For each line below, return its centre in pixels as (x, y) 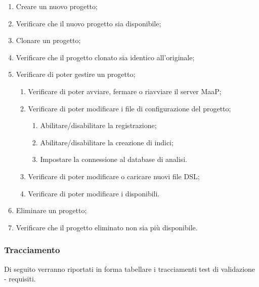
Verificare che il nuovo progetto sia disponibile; (89, 23)
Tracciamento (32, 250)
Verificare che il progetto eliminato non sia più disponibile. (107, 227)
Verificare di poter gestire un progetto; (76, 74)
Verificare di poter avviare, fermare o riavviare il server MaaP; (125, 91)
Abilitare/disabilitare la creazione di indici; (107, 142)
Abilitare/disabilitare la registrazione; (98, 125)
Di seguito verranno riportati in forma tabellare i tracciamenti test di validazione (130, 269)
